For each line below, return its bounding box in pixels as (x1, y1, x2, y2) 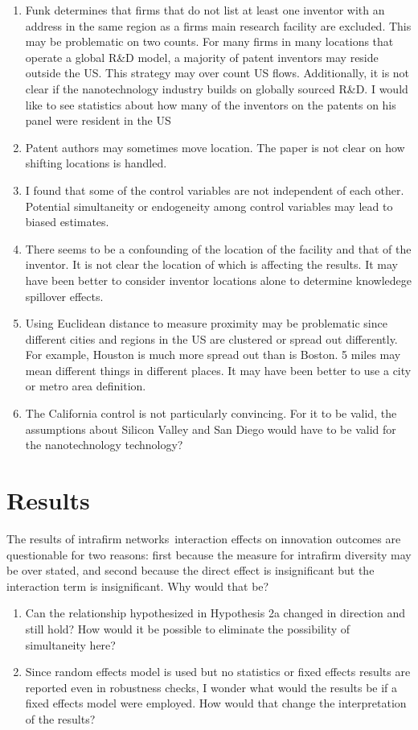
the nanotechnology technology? (25, 436, 183, 453)
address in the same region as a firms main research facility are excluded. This (25, 17, 412, 34)
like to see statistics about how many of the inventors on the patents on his (25, 96, 396, 113)
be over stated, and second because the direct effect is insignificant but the (6, 562, 375, 579)
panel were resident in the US (25, 112, 171, 129)
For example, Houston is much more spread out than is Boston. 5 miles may (25, 346, 401, 363)
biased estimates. (25, 213, 109, 230)
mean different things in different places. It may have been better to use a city (25, 361, 412, 378)
